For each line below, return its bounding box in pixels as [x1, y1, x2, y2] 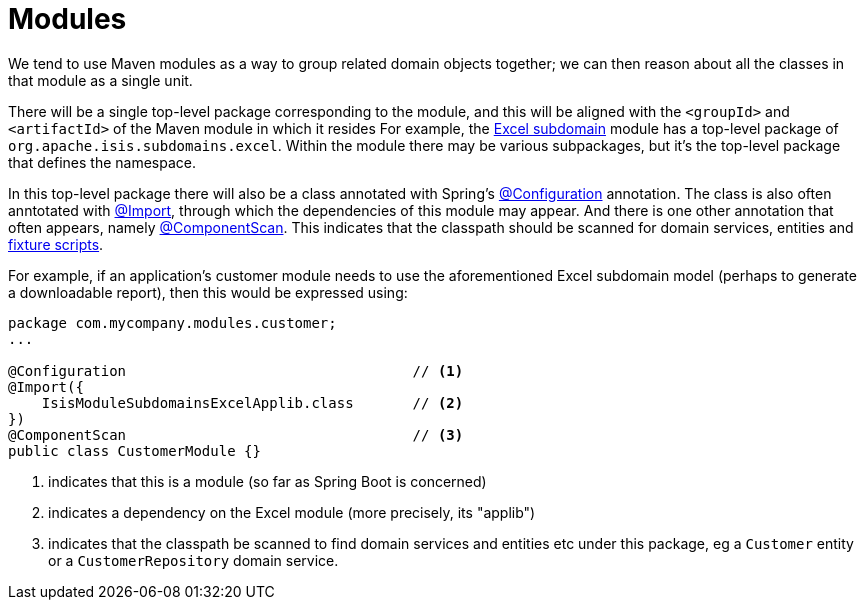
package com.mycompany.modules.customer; [8, 314, 337, 331]
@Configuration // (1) [8, 362, 464, 379]
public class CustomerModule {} [8, 442, 261, 459]
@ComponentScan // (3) [8, 426, 464, 443]
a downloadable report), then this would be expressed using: [8, 283, 408, 301]
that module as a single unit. [8, 71, 193, 89]
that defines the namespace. [8, 153, 196, 171]
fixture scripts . [8, 235, 104, 253]
